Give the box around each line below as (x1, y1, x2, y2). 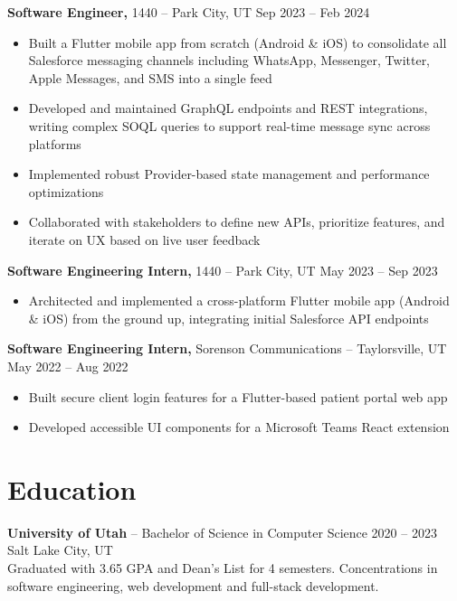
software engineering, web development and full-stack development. (7, 576, 379, 595)
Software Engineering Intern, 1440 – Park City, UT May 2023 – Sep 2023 (7, 260, 438, 279)
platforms (28, 134, 81, 153)
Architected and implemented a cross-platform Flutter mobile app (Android (28, 291, 450, 310)
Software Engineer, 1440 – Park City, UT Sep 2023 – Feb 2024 (7, 3, 370, 21)
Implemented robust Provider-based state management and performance (28, 164, 430, 183)
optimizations (28, 182, 104, 201)
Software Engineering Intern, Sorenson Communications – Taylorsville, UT (7, 339, 447, 358)
